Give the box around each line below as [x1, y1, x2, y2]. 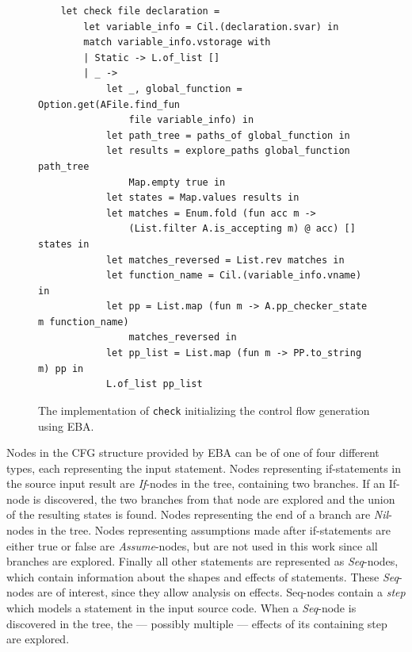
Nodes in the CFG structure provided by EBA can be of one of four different [6, 444, 380, 461]
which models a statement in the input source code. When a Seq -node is [6, 600, 357, 616]
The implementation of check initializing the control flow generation [38, 401, 370, 418]
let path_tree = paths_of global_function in [105, 129, 350, 141]
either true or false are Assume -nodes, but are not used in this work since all [6, 537, 378, 554]
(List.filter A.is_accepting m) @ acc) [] [128, 223, 356, 235]
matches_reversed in [128, 332, 237, 343]
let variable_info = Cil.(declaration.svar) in [83, 21, 339, 33]
